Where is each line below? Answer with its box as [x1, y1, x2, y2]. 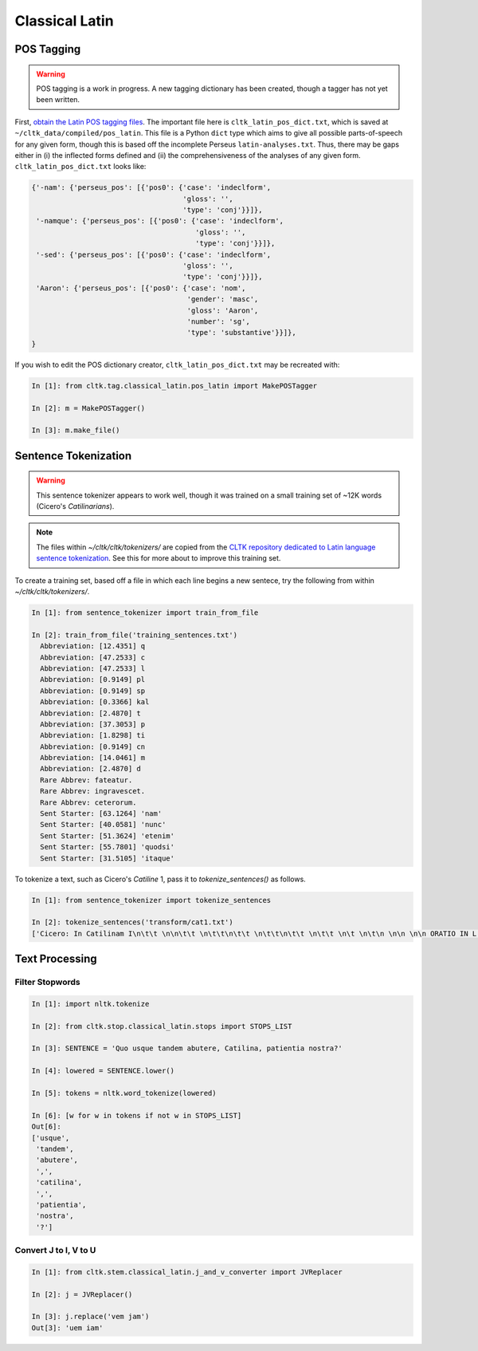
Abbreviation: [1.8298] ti [40, 731, 146, 740]
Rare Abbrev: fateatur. [40, 775, 133, 785]
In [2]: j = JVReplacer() [31, 1290, 133, 1299]
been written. [36, 95, 80, 104]
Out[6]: [31, 1122, 61, 1132]
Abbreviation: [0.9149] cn [40, 742, 146, 751]
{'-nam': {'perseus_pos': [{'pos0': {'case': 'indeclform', [31, 183, 272, 192]
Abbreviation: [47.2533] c [40, 652, 146, 662]
